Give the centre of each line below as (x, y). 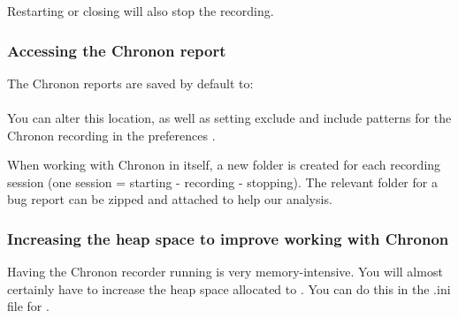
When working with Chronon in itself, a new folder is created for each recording (224, 165)
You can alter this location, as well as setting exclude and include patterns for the (229, 117)
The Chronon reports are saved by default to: (130, 83)
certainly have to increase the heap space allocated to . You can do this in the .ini (229, 288)
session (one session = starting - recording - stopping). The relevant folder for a (222, 182)
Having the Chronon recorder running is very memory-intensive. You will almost (225, 272)
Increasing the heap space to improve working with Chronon (228, 238)
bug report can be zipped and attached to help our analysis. (170, 199)
